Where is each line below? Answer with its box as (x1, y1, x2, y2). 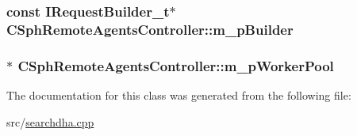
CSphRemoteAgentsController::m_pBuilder (6, 19, 294, 39)
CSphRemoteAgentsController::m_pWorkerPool (17, 55, 334, 75)
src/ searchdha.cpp (6, 113, 94, 130)
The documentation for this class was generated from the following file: (6, 86, 351, 103)
